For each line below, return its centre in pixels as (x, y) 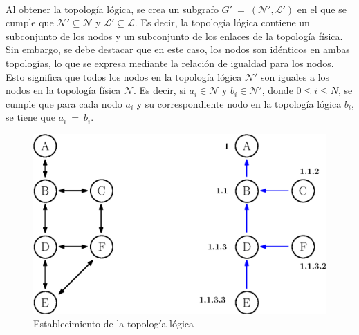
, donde (277, 90)
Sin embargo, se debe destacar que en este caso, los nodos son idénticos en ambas (178, 49)
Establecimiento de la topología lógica (114, 324)
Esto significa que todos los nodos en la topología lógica (124, 76)
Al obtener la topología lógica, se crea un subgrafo (112, 9)
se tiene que (31, 117)
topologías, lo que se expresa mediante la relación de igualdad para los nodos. (170, 63)
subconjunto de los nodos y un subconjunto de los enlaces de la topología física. (174, 36)
